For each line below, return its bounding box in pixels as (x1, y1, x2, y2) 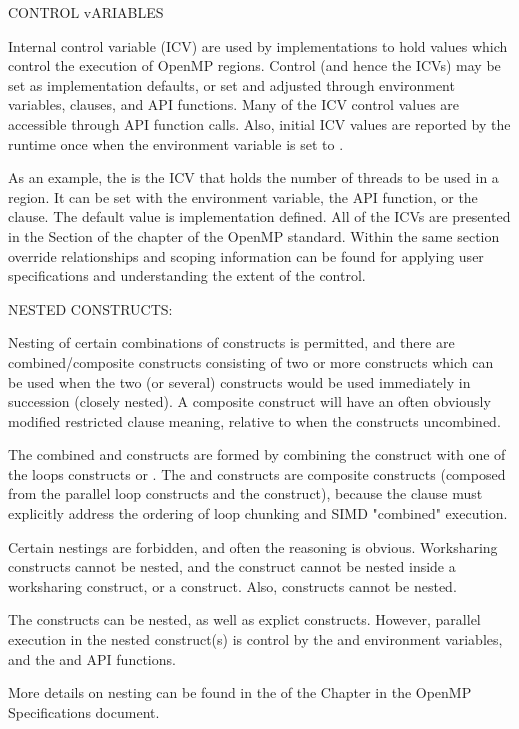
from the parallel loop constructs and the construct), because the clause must (8, 483, 483, 504)
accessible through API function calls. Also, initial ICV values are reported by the (8, 113, 511, 134)
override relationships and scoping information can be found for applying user (8, 245, 484, 266)
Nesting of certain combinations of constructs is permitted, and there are (8, 332, 455, 353)
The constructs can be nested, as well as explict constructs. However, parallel (8, 609, 481, 630)
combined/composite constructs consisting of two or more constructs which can (8, 351, 494, 372)
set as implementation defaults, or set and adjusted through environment (8, 74, 455, 95)
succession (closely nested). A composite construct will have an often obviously (8, 391, 491, 412)
